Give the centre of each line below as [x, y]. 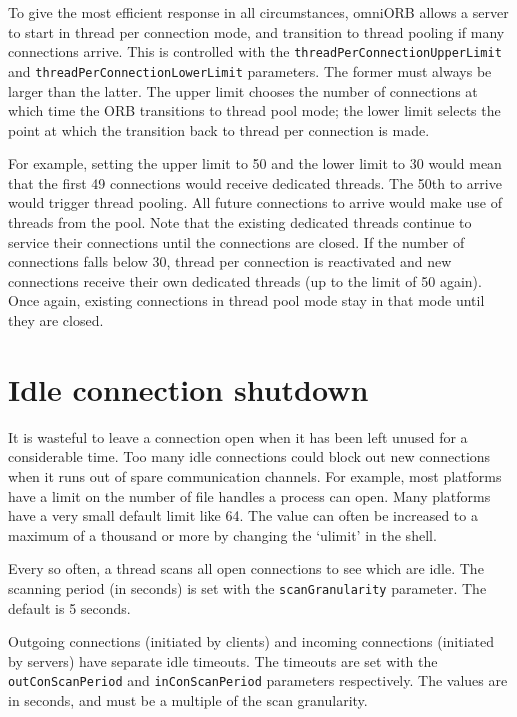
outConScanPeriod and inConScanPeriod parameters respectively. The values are [258, 680]
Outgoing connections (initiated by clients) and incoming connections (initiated [251, 641]
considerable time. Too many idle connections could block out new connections [249, 456]
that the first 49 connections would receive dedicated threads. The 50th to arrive [255, 182]
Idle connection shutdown [188, 388]
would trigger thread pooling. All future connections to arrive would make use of [255, 202]
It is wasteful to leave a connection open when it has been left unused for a [238, 436]
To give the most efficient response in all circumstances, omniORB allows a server [258, 12]
